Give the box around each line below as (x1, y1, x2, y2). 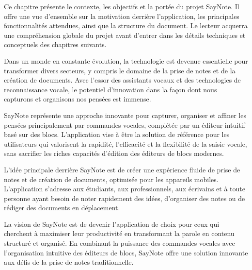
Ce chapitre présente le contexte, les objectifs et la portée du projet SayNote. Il (4, 1, 239, 11)
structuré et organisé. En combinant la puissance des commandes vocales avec (4, 238, 235, 248)
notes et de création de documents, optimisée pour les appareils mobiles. (4, 174, 219, 184)
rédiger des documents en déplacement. (4, 202, 120, 213)
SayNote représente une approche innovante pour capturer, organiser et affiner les (4, 110, 246, 120)
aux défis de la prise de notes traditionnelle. (4, 257, 134, 267)
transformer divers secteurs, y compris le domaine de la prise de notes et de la (4, 65, 236, 75)
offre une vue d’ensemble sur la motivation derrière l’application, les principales (4, 11, 239, 21)
